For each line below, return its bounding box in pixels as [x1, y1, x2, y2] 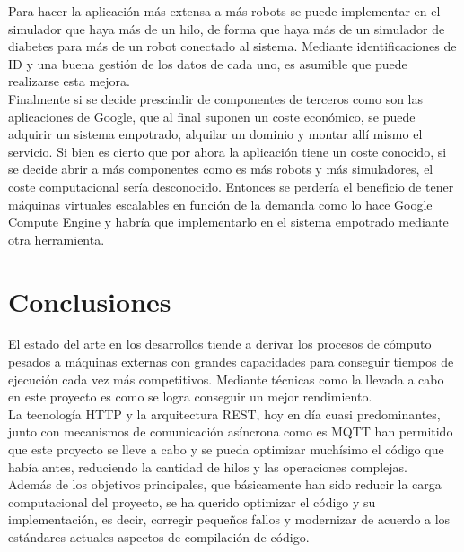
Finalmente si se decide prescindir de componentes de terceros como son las [8, 89, 424, 108]
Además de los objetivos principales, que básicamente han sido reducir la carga [8, 475, 442, 494]
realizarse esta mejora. [8, 72, 130, 91]
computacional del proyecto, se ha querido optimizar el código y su [8, 492, 376, 511]
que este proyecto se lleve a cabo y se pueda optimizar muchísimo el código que [8, 440, 444, 458]
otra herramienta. [8, 229, 105, 248]
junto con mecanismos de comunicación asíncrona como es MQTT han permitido [8, 422, 453, 441]
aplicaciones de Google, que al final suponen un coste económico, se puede [8, 107, 416, 125]
